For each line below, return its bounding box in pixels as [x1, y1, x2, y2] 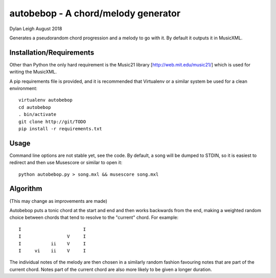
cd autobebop [18, 104, 51, 110]
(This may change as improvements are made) [9, 198, 107, 204]
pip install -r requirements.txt [18, 126, 102, 131]
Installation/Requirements [9, 48, 95, 57]
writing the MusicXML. [9, 69, 57, 75]
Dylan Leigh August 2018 [9, 26, 62, 32]
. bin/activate [18, 111, 57, 118]
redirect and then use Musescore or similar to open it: [9, 159, 123, 166]
